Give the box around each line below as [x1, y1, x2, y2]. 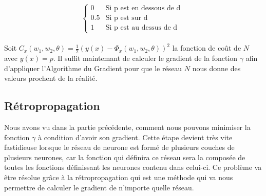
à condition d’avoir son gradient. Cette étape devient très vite [38, 132, 233, 142]
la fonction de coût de [172, 42, 241, 53]
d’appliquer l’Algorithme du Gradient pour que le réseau [4, 62, 182, 73]
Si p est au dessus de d [105, 24, 178, 32]
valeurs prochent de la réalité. [4, 73, 98, 83]
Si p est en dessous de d [105, 5, 181, 12]
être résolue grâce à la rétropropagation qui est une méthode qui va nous [4, 171, 233, 182]
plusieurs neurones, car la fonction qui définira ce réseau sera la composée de [4, 151, 245, 162]
